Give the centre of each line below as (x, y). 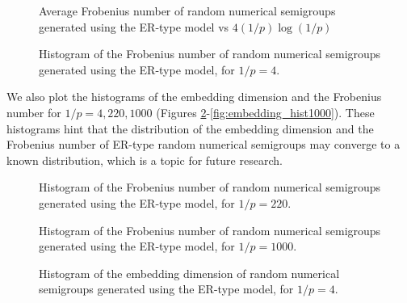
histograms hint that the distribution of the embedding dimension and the (190, 128)
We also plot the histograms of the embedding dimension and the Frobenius (194, 97)
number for (34, 112)
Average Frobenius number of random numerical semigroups (187, 11)
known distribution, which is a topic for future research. (145, 160)
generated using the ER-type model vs (134, 26)
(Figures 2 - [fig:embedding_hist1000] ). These (265, 112)
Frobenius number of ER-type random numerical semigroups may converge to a (203, 144)
